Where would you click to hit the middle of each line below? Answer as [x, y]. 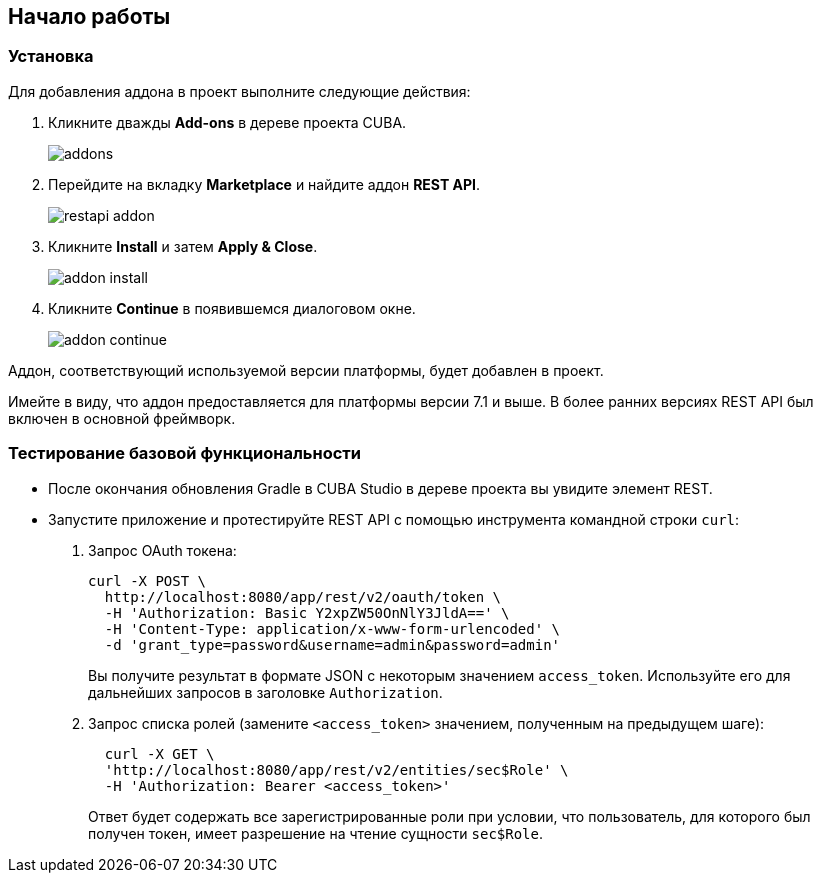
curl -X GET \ [159, 753]
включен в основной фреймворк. [122, 418]
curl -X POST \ [147, 580]
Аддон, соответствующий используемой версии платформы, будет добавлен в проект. [306, 370]
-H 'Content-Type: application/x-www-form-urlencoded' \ [332, 628]
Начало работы [89, 16]
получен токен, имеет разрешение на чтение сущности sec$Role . [316, 833]
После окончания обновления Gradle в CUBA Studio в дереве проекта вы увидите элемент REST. [380, 488]
